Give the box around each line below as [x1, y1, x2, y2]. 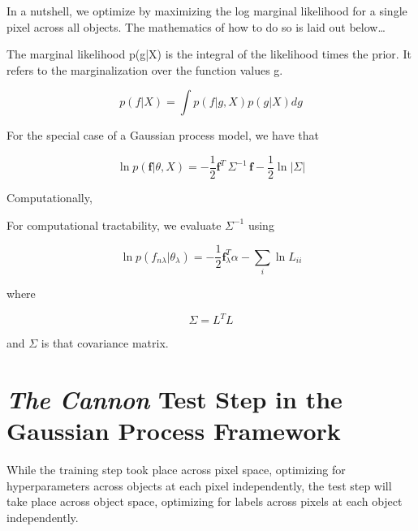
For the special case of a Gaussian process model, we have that [6, 127, 319, 144]
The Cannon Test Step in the [6, 382, 343, 416]
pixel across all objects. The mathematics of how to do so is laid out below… [6, 18, 386, 35]
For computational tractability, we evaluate [6, 216, 222, 233]
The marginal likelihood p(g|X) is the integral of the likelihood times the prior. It [6, 45, 412, 63]
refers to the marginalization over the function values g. [6, 61, 283, 78]
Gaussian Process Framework [6, 414, 341, 447]
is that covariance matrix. [41, 335, 169, 352]
